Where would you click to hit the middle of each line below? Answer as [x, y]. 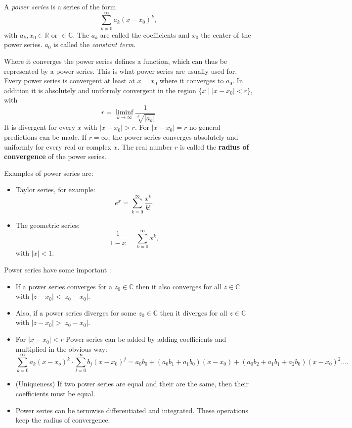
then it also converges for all [178, 286]
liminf [124, 113]
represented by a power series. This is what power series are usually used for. [121, 71]
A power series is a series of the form [60, 6]
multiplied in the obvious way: [62, 348]
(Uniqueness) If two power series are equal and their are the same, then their [132, 384]
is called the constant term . [95, 44]
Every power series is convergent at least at [70, 80]
